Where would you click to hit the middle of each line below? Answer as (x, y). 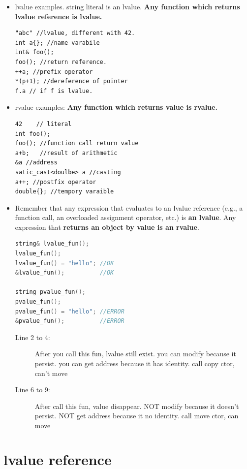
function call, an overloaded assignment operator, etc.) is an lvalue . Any (125, 217)
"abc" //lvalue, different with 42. (75, 33)
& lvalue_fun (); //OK (64, 273)
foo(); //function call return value (77, 143)
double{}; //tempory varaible (64, 192)
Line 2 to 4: (32, 337)
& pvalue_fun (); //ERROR (70, 321)
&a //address (36, 163)
